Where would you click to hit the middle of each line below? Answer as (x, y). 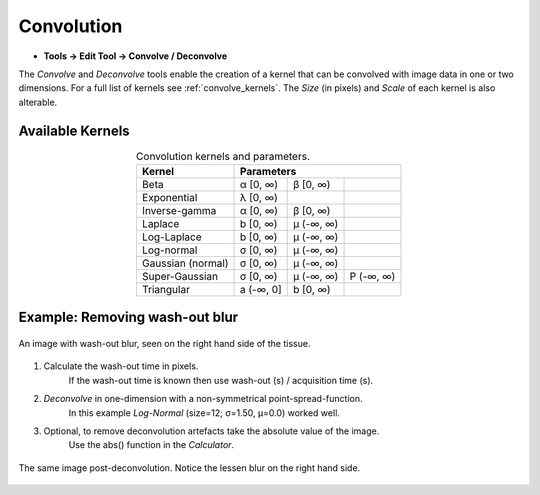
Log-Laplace (171, 237)
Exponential (169, 197)
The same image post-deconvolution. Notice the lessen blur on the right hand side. (189, 467)
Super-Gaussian (180, 276)
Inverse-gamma (179, 210)
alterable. (38, 102)
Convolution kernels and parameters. (222, 156)
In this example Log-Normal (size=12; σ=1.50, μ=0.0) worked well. (204, 412)
